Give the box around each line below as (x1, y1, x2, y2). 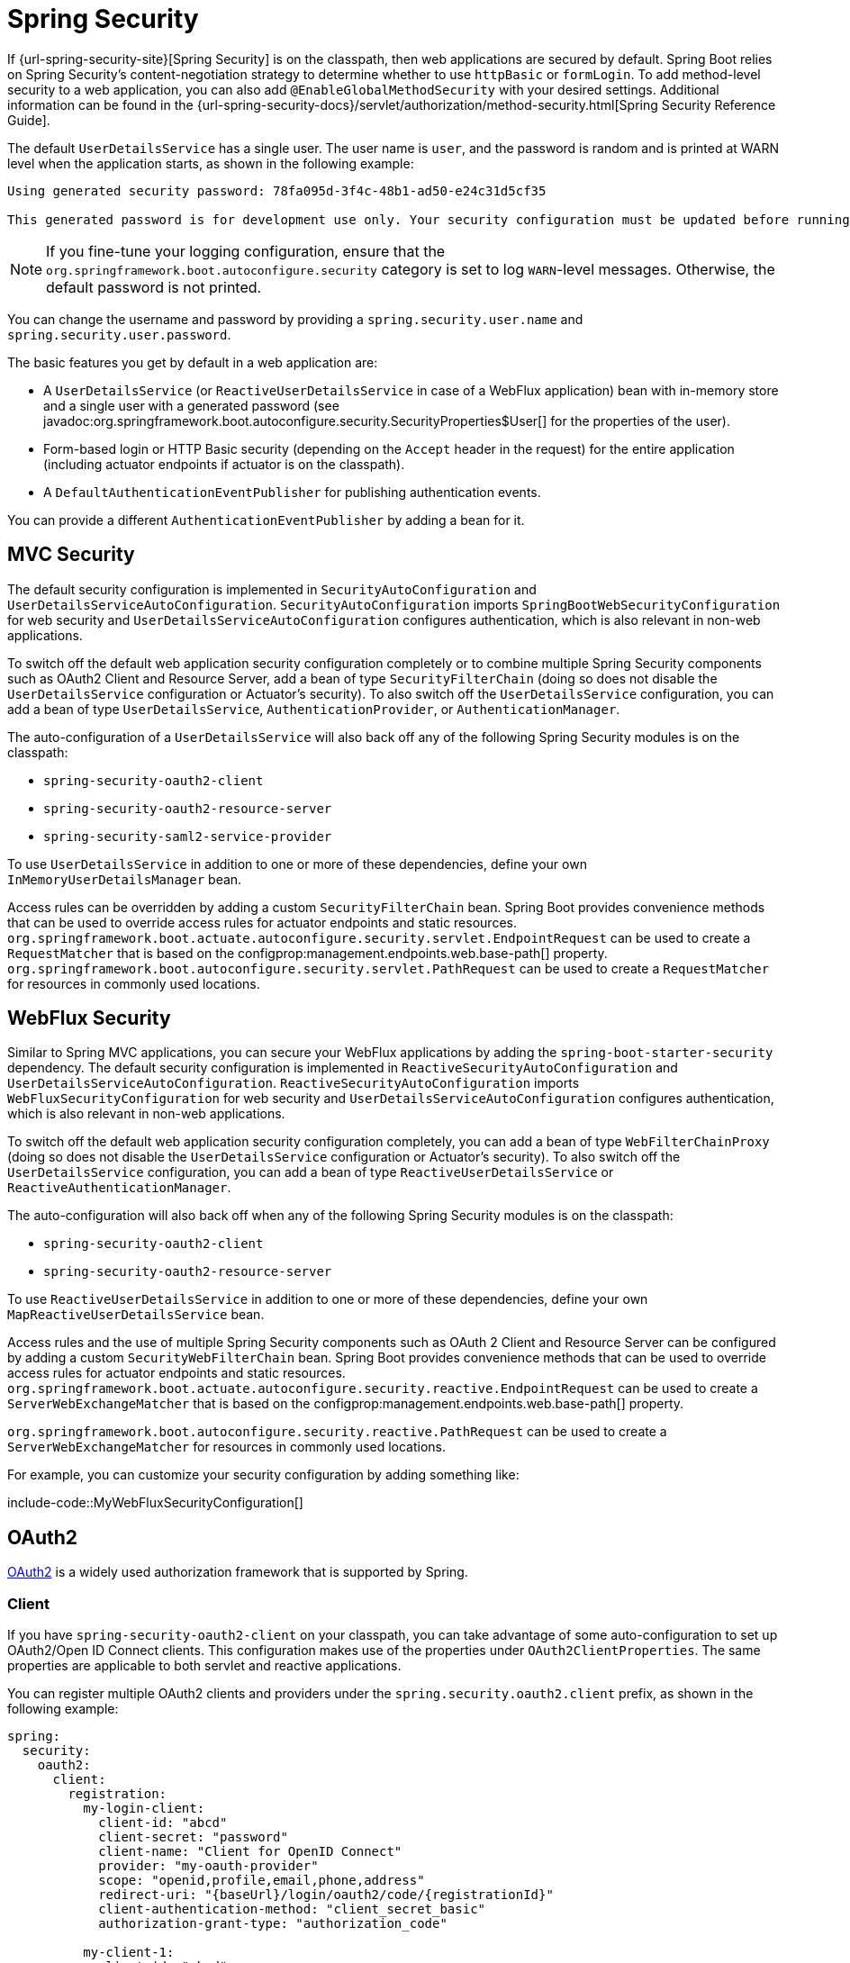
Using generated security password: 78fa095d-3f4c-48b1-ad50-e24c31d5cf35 (7, 183, 547, 198)
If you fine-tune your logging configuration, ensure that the (46, 241, 446, 260)
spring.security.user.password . (7, 326, 231, 342)
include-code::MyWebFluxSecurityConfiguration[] (7, 1495, 303, 1511)
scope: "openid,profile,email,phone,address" (98, 1873, 425, 1888)
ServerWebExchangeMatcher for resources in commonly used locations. (7, 1439, 447, 1455)
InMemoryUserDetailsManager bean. (7, 871, 242, 887)
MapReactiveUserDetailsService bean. (7, 1307, 265, 1323)
